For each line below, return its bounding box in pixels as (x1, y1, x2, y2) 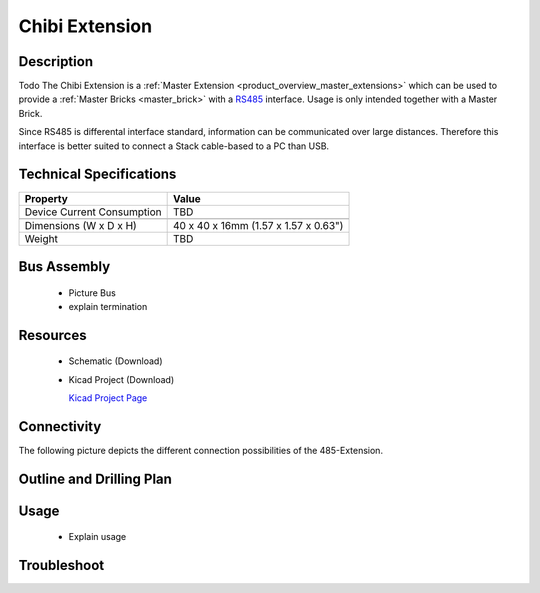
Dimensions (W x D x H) (24, 218, 137, 232)
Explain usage (68, 531, 127, 543)
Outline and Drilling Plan (18, 470, 172, 487)
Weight (24, 231, 59, 245)
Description (18, 53, 94, 70)
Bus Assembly (18, 258, 111, 275)
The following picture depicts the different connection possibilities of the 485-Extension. (18, 445, 384, 457)
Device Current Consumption (24, 205, 162, 219)
